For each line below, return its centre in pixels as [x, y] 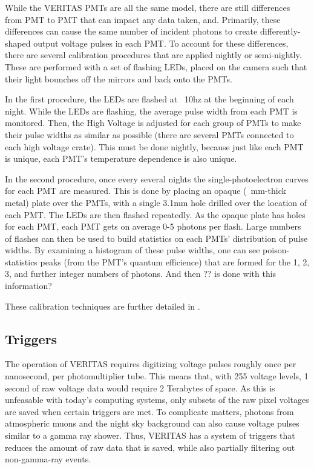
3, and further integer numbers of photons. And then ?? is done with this [141, 274]
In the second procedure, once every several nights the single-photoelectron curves [157, 178]
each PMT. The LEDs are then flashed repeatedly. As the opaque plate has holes [155, 214]
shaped [18, 43]
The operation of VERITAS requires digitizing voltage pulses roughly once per [151, 364]
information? [28, 286]
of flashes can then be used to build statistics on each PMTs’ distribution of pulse [156, 238]
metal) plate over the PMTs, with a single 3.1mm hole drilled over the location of [156, 202]
